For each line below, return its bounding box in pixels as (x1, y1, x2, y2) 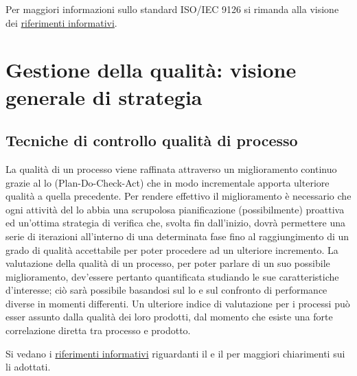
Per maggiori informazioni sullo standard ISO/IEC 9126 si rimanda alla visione (5, 2, 339, 16)
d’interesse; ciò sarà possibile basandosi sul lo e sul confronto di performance (5, 283, 327, 297)
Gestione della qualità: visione (5, 56, 297, 84)
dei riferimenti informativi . (5, 15, 117, 30)
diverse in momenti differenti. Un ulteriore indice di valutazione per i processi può (5, 296, 350, 310)
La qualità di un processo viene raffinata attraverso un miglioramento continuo (5, 161, 337, 176)
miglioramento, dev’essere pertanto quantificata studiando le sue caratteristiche (5, 269, 339, 283)
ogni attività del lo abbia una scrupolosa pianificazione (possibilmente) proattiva (5, 202, 345, 216)
